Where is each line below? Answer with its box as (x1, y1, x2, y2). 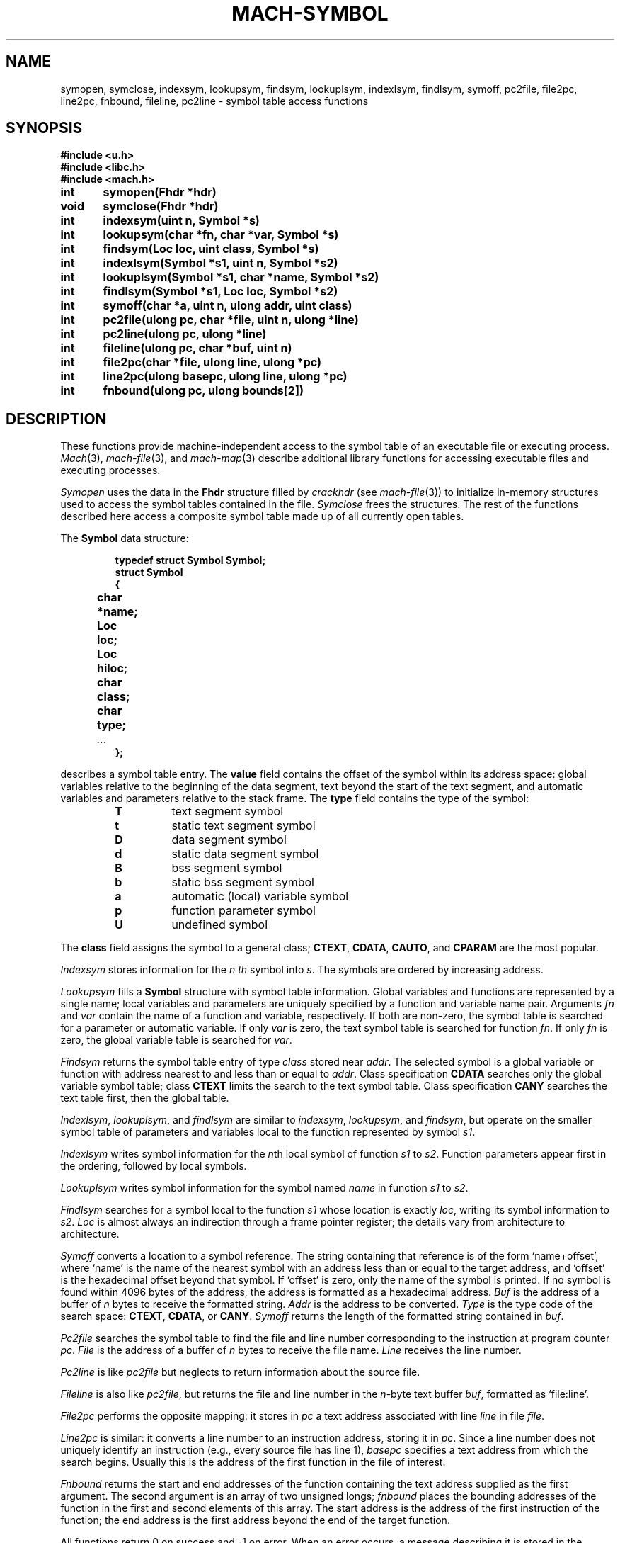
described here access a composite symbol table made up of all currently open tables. (60, 510, 464, 523)
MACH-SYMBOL (231, 1, 389, 26)
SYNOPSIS (6, 119, 83, 137)
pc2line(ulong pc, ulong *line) (103, 327, 267, 341)
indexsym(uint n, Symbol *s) (103, 213, 260, 228)
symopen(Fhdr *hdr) (103, 185, 217, 200)
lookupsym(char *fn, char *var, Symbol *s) (103, 227, 339, 242)
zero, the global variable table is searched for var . (60, 1034, 292, 1046)
